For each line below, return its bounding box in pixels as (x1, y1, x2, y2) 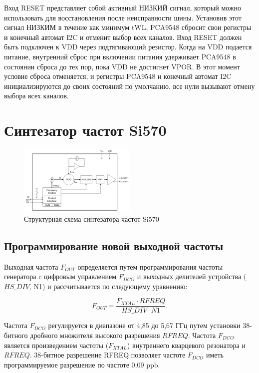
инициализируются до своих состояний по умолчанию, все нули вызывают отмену (4, 80, 255, 91)
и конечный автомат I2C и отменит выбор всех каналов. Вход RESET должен (4, 31, 242, 42)
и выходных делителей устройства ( (137, 271, 247, 282)
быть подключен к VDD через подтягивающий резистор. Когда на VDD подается (4, 41, 252, 52)
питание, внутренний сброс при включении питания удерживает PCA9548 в (4, 51, 236, 61)
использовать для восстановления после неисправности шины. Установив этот (4, 12, 242, 22)
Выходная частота (4, 261, 58, 272)
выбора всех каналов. (4, 90, 69, 101)
